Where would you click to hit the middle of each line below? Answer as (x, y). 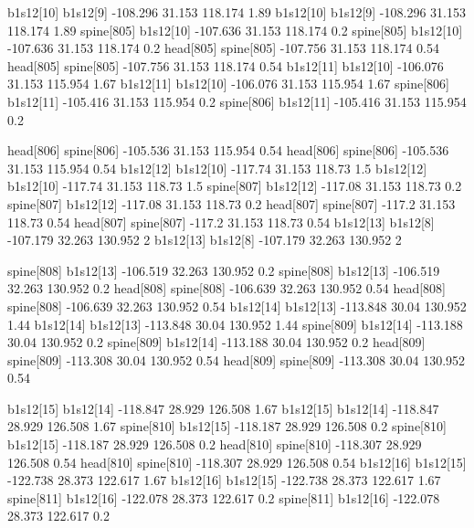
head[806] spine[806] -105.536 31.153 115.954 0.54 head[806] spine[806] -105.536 (228, 150)
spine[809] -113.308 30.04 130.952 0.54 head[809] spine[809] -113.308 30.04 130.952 (237, 359)
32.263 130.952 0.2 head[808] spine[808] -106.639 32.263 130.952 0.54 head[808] (226, 288)
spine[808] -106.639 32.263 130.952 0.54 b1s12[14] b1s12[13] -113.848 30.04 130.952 (237, 306)
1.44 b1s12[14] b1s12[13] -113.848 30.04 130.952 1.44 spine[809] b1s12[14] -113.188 (235, 324)
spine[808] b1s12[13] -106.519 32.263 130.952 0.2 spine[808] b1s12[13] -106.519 (224, 270)
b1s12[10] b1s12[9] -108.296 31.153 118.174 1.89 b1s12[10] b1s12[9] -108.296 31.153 (237, 12)
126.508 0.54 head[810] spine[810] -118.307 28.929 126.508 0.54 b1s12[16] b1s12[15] (237, 462)
